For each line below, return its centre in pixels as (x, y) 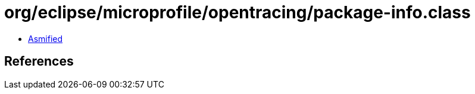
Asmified (46, 38)
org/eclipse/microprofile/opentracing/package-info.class (237, 12)
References (39, 61)
